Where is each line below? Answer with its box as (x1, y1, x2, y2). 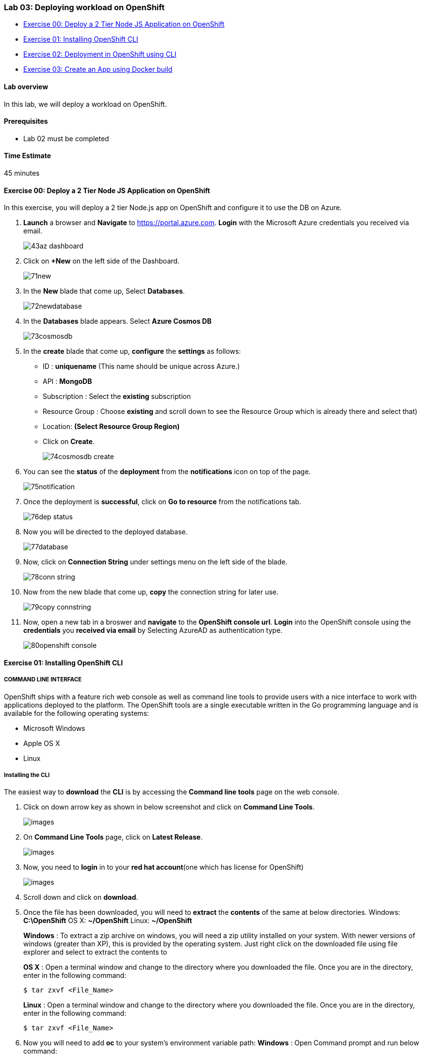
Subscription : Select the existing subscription (43, 392, 191, 401)
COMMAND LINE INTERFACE (4, 676, 82, 683)
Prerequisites (4, 117, 48, 126)
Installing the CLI (4, 772, 50, 779)
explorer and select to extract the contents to (23, 948, 167, 957)
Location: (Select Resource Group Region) (43, 422, 180, 431)
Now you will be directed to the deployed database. (23, 528, 188, 536)
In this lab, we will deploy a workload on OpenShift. (4, 99, 167, 108)
